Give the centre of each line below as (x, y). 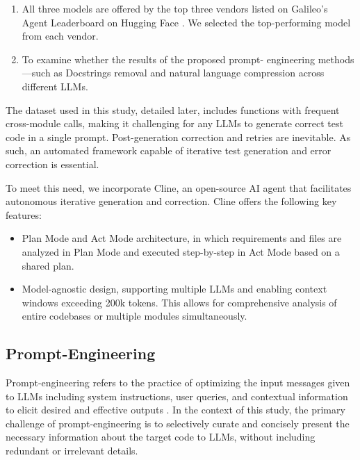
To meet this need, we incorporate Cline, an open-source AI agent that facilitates (179, 187)
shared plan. (48, 265)
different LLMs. (55, 86)
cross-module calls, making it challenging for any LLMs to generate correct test (174, 123)
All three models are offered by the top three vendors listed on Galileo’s (175, 8)
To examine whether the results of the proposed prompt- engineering (168, 59)
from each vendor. (60, 36)
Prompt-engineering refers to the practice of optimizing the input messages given (178, 383)
